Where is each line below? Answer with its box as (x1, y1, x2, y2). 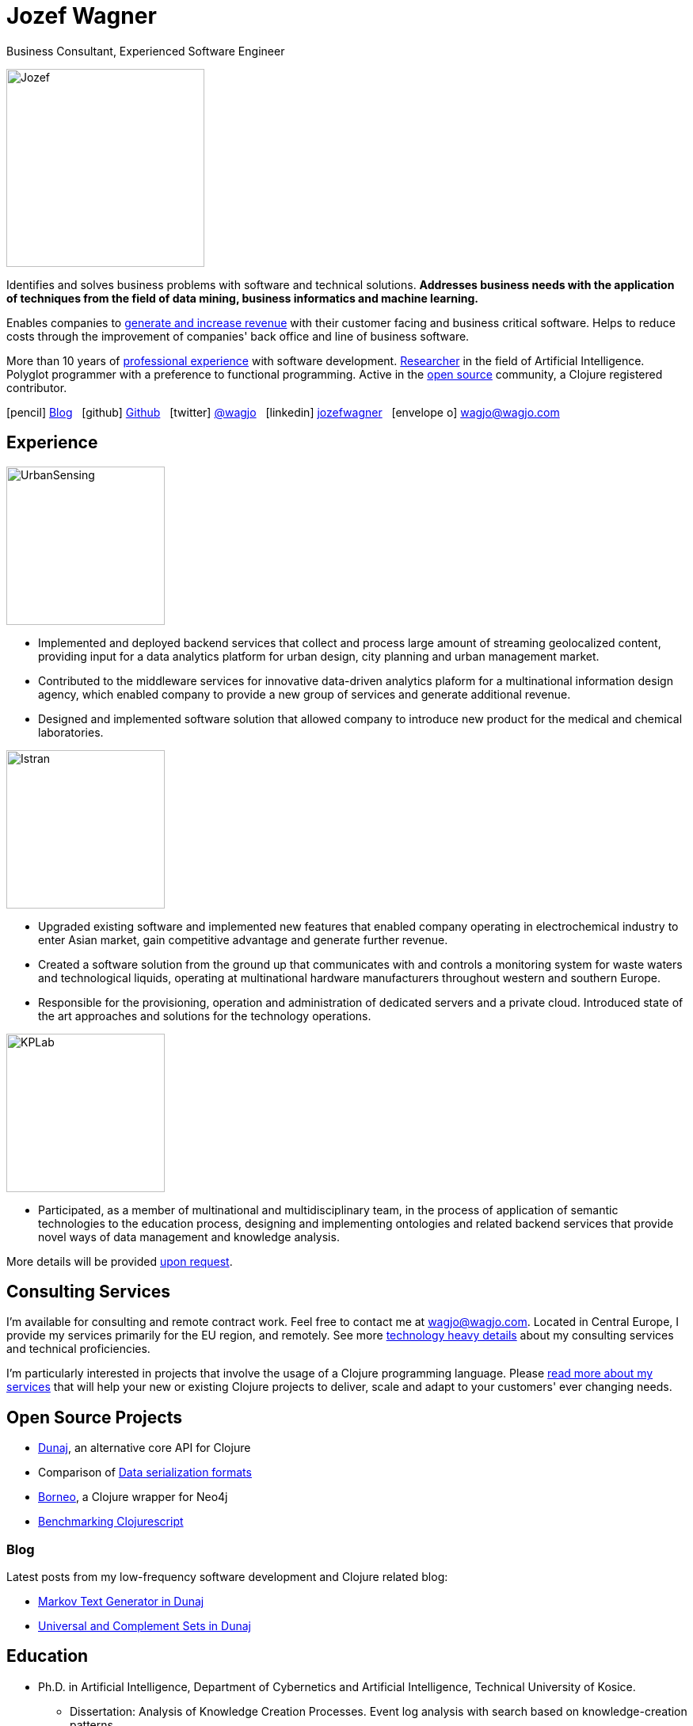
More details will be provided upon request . (6, 1254, 233, 1268)
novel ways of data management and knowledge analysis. (38, 1229, 340, 1244)
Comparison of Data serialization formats (38, 1465, 252, 1480)
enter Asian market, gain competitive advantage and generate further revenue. (38, 932, 448, 947)
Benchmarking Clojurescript (38, 1515, 184, 1529)
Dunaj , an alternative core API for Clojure (38, 1441, 251, 1455)
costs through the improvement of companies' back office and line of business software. (6, 329, 470, 343)
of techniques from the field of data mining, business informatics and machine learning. (6, 291, 479, 305)
